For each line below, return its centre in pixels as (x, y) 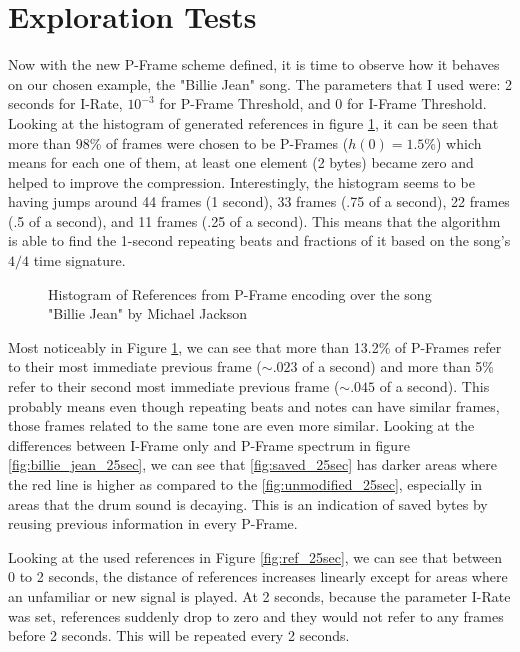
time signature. (79, 260)
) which (459, 142)
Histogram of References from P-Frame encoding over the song (240, 293)
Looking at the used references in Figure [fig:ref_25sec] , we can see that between (255, 556)
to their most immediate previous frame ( (135, 366)
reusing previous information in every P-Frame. (153, 523)
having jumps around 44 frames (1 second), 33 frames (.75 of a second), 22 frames (259, 201)
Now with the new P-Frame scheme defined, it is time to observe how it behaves (254, 64)
